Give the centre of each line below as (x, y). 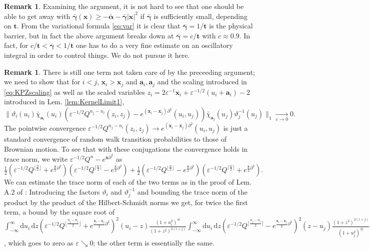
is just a (235, 127)
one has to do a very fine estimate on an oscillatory (154, 45)
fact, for (16, 45)
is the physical (231, 26)
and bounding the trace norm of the (192, 191)
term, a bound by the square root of (59, 212)
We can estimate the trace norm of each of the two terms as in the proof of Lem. (128, 182)
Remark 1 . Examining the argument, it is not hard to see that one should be (124, 6)
